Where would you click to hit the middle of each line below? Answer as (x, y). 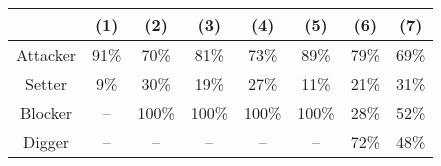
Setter (46, 83)
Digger (46, 141)
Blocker (46, 112)
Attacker (46, 54)
